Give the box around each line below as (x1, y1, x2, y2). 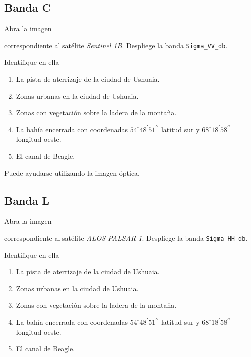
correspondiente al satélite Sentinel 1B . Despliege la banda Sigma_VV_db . (4, 40, 228, 50)
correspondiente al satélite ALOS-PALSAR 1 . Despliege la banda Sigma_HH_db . (4, 233, 248, 243)
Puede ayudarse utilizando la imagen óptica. (4, 167, 140, 178)
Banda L (4, 192, 50, 208)
